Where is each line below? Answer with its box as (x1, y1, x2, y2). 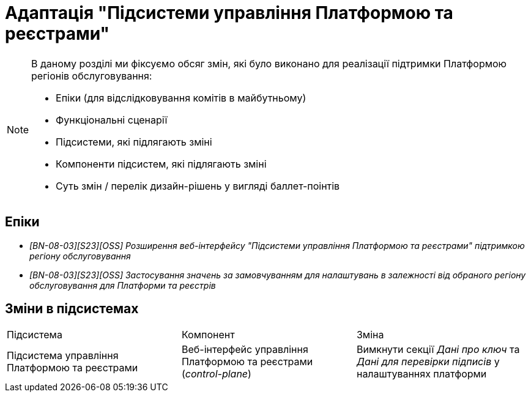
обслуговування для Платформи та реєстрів (29, 280, 216, 291)
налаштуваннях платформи (356, 368, 487, 380)
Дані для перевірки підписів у (356, 355, 500, 368)
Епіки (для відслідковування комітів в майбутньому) (56, 91, 306, 104)
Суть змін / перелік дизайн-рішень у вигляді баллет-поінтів (56, 179, 340, 192)
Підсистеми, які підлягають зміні (56, 135, 212, 148)
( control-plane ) (181, 368, 251, 380)
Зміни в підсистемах (5, 301, 139, 317)
